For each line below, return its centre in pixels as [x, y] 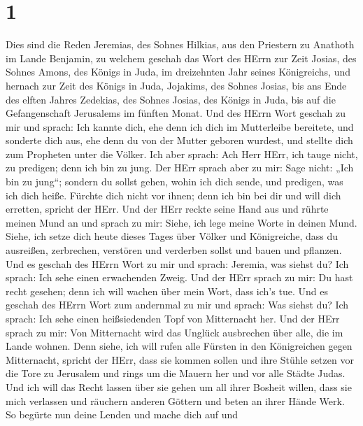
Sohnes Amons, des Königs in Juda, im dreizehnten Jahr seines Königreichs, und [178, 72]
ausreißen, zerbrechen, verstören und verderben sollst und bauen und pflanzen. [174, 250]
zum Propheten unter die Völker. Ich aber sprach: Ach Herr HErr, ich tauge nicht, [182, 154]
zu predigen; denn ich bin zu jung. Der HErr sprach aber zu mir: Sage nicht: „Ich [180, 168]
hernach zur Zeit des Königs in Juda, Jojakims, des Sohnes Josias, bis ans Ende [176, 85]
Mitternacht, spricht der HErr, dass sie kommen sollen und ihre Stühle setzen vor [180, 359]
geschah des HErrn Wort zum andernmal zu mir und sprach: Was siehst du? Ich [177, 305]
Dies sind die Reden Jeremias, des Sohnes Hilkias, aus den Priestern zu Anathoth [180, 44]
